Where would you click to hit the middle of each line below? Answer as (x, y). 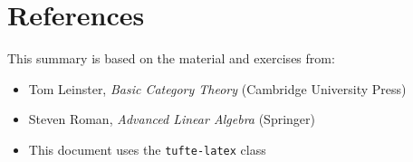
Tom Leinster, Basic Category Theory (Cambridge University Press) (217, 88)
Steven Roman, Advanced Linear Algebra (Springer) (172, 119)
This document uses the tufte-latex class (147, 149)
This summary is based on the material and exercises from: (171, 58)
